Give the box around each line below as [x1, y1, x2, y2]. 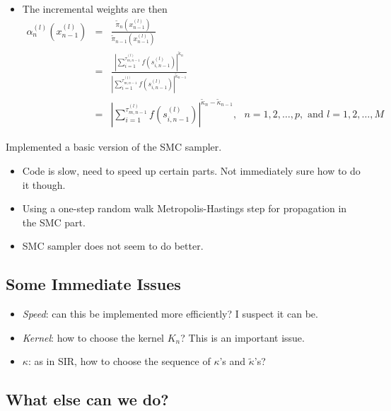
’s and [219, 354, 246, 369]
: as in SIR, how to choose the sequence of [28, 354, 211, 369]
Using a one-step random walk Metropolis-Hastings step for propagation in [22, 201, 347, 216]
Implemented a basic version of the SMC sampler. [6, 139, 222, 154]
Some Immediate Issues [6, 273, 181, 295]
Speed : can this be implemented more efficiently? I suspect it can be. [22, 306, 318, 321]
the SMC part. [22, 214, 86, 229]
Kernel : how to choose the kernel [22, 330, 165, 345]
